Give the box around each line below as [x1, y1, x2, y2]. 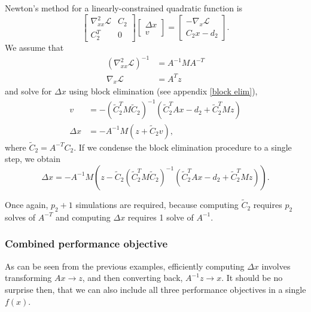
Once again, [5, 198, 48, 211]
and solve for [5, 85, 52, 97]
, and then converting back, [82, 271, 183, 284]
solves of [5, 210, 36, 223]
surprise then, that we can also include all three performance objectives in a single [5, 283, 306, 295]
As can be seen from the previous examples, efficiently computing [5, 259, 245, 272]
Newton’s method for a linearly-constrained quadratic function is [5, 2, 243, 14]
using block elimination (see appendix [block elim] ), [69, 85, 258, 97]
